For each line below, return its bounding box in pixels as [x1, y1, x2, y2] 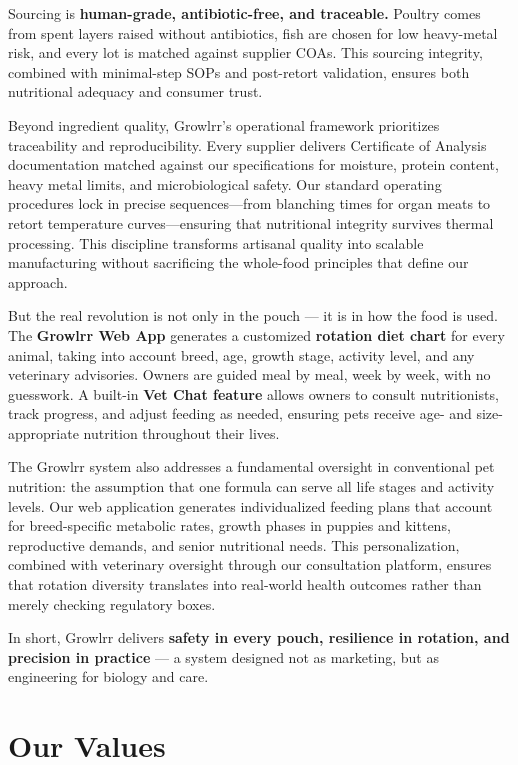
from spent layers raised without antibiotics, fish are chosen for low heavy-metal [8, 22, 498, 43]
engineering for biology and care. [8, 666, 209, 687]
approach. [8, 271, 68, 292]
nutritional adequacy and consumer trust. [8, 81, 263, 102]
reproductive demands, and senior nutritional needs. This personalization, [8, 534, 460, 555]
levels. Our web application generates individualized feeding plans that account [8, 495, 493, 516]
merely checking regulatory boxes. [8, 593, 216, 614]
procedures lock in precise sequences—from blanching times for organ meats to [8, 193, 491, 214]
